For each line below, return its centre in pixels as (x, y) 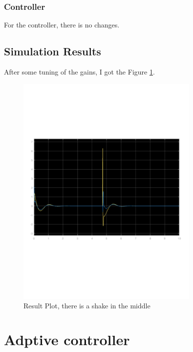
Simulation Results (53, 51)
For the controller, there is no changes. (62, 25)
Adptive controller (67, 339)
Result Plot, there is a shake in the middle (87, 306)
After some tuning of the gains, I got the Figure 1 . (79, 72)
